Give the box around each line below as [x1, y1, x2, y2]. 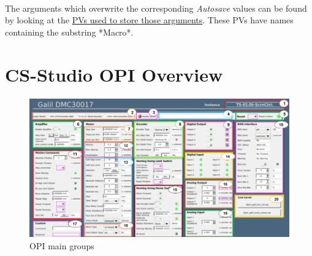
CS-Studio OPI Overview [5, 61, 223, 87]
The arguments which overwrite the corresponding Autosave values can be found [5, 1, 307, 14]
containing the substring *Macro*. [5, 25, 134, 38]
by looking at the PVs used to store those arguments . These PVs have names [5, 14, 294, 26]
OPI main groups [29, 239, 94, 252]
